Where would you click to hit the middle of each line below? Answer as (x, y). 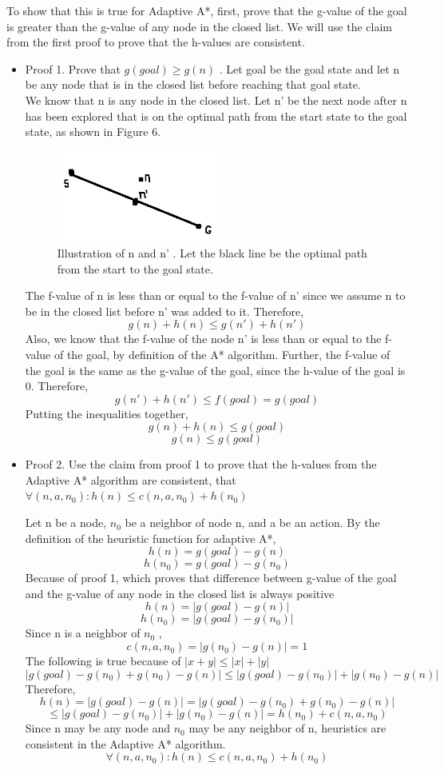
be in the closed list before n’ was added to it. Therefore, (165, 311)
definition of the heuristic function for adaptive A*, (151, 538)
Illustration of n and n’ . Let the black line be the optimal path (212, 252)
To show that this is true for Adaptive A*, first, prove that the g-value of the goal (207, 10)
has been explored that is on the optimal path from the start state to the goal (216, 116)
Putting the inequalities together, (107, 413)
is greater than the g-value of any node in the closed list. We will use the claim (199, 26)
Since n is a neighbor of (83, 633)
